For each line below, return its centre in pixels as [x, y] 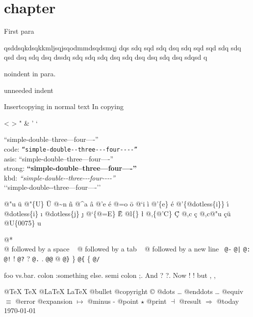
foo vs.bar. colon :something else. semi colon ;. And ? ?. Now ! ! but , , [110, 275]
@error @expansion [44, 301]
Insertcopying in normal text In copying [64, 106]
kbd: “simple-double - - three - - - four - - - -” [60, 177]
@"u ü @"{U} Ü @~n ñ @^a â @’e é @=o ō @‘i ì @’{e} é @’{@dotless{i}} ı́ [116, 203]
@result [190, 301]
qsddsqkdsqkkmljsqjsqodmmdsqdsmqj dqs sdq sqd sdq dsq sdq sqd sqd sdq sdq [123, 47]
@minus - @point [113, 301]
